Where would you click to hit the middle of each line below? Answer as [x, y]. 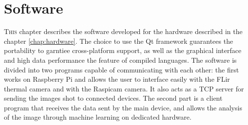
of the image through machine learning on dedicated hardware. [98, 117]
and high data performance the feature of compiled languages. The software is [120, 60]
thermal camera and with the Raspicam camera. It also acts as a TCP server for [124, 88]
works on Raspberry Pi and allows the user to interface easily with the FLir [117, 79]
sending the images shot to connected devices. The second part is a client [113, 98]
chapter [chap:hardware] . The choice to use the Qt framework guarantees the [119, 41]
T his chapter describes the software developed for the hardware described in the [123, 31]
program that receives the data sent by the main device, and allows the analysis [123, 107]
